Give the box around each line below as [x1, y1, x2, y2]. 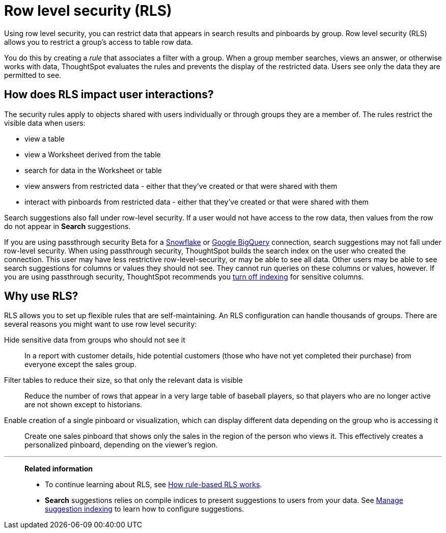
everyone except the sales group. [24, 360, 136, 369]
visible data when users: [4, 118, 86, 127]
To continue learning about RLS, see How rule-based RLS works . [45, 480, 262, 489]
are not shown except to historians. [24, 400, 143, 409]
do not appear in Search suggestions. [4, 221, 131, 231]
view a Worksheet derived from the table [24, 150, 161, 159]
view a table [24, 134, 65, 143]
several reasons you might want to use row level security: [4, 320, 197, 329]
